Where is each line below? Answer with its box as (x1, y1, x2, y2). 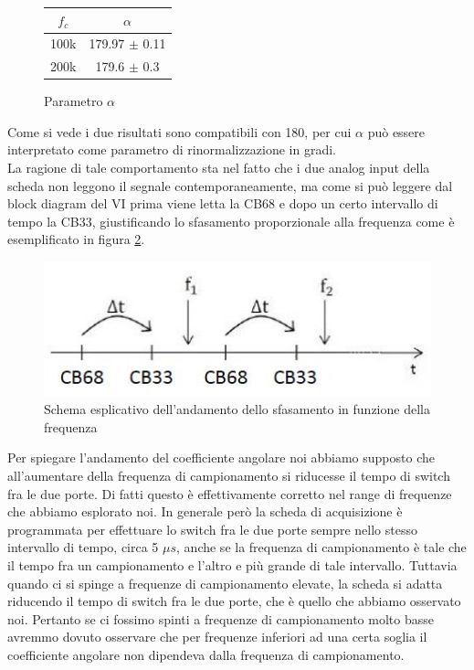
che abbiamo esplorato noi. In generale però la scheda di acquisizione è (7, 502, 403, 521)
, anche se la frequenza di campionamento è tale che (176, 537, 467, 557)
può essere (367, 122, 426, 141)
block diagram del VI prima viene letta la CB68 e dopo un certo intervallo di (7, 194, 438, 213)
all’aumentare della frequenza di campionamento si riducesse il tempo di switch (7, 466, 450, 485)
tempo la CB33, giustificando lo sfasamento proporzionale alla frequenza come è (7, 211, 455, 230)
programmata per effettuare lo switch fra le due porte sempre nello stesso (7, 519, 417, 538)
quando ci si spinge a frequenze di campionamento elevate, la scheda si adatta (7, 573, 443, 592)
